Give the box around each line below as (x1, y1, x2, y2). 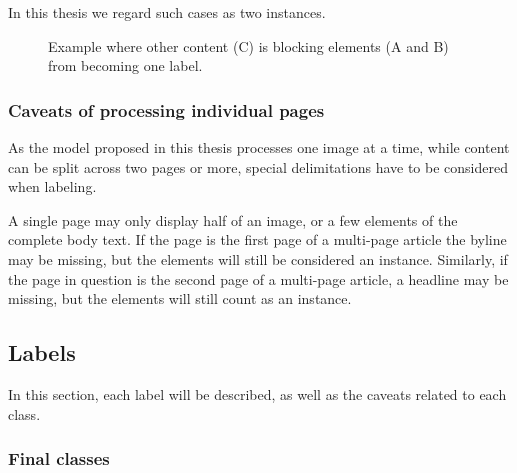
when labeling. (8, 176, 97, 197)
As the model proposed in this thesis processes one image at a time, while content (8, 137, 510, 157)
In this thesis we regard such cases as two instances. (8, 2, 326, 22)
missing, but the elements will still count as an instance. (8, 288, 352, 309)
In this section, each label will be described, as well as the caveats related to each (8, 383, 507, 404)
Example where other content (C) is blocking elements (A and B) (48, 35, 449, 56)
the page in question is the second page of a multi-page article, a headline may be (8, 268, 509, 289)
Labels (8, 337, 76, 368)
